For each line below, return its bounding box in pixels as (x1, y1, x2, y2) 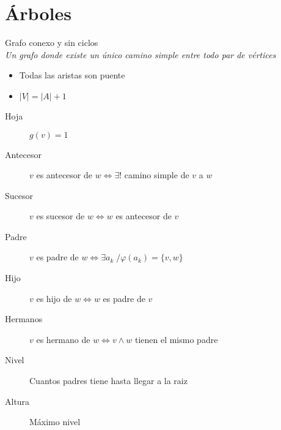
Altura (5, 394, 30, 407)
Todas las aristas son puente (19, 69, 125, 81)
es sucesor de (36, 209, 85, 222)
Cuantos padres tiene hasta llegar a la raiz (29, 374, 188, 387)
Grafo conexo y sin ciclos (5, 36, 98, 49)
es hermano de (36, 333, 90, 345)
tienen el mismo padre (134, 333, 218, 345)
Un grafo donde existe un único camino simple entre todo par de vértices (5, 48, 276, 61)
